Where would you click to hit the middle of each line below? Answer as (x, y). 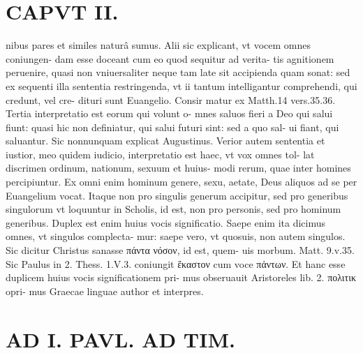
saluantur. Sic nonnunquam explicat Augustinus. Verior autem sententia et (165, 141)
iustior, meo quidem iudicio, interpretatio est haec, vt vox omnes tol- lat (160, 154)
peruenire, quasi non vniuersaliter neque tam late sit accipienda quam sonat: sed (178, 72)
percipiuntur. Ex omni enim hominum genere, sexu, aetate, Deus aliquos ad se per (181, 182)
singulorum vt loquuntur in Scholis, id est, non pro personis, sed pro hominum (173, 209)
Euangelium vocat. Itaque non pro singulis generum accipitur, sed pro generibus (177, 195)
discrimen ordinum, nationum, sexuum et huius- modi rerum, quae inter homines (178, 168)
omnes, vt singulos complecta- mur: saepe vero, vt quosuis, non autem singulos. (176, 236)
